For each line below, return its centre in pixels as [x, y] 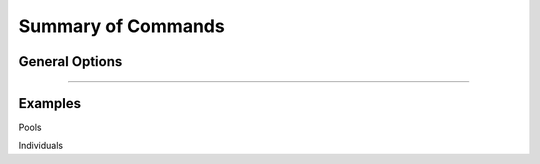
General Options [70, 61]
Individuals [41, 146]
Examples [50, 103]
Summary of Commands [121, 26]
